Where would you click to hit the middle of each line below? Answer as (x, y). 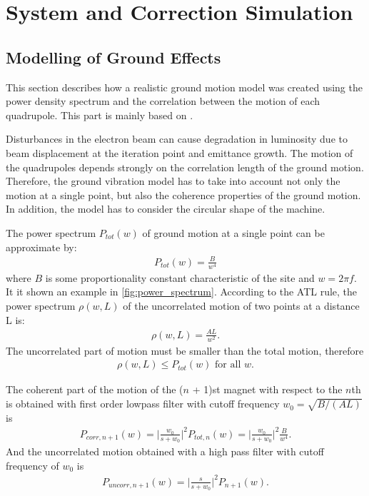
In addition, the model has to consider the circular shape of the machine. (166, 209)
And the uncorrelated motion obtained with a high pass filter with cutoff (165, 451)
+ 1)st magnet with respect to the (267, 389)
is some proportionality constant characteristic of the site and (180, 277)
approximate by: (41, 247)
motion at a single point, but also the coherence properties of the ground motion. (183, 194)
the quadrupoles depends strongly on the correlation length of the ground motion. (185, 167)
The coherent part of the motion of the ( (95, 389)
